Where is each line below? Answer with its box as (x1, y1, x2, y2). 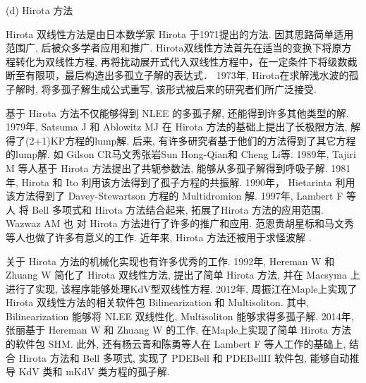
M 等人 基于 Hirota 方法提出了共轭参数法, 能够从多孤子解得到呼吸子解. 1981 (6, 160, 351, 175)
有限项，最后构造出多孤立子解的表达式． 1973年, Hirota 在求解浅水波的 (25, 68, 349, 83)
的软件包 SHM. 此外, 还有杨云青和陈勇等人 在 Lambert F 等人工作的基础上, (6, 336, 346, 351)
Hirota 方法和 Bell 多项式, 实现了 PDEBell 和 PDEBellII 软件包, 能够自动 (18, 350, 350, 365)
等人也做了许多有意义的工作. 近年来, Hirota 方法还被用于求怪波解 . (6, 229, 312, 244)
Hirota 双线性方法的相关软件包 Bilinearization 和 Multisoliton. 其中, (6, 295, 310, 310)
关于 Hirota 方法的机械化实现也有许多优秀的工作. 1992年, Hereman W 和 (6, 253, 335, 268)
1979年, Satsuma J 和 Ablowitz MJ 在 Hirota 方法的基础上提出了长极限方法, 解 (6, 119, 360, 134)
